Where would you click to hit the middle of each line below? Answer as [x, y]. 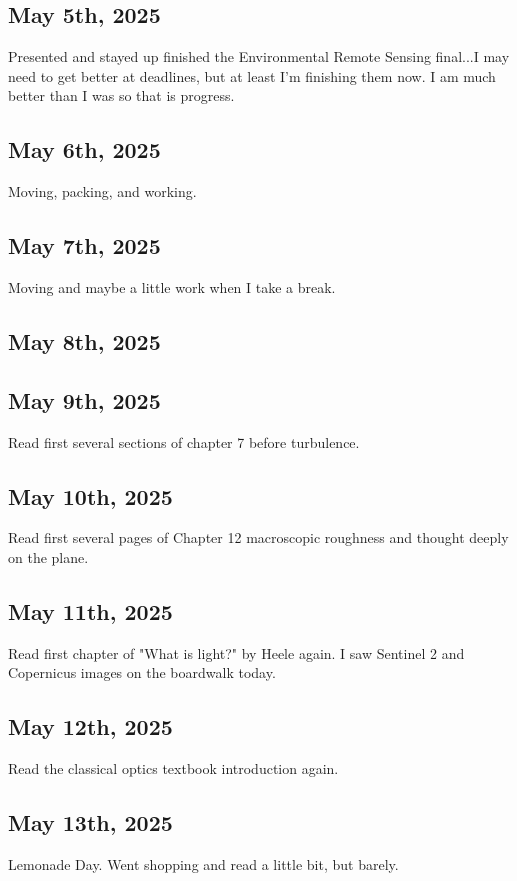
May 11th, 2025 [90, 610]
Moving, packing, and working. [102, 191]
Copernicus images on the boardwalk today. [142, 672]
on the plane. [48, 556]
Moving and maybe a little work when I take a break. [172, 286]
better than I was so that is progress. [121, 95]
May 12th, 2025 [90, 726]
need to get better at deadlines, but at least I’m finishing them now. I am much [252, 75]
